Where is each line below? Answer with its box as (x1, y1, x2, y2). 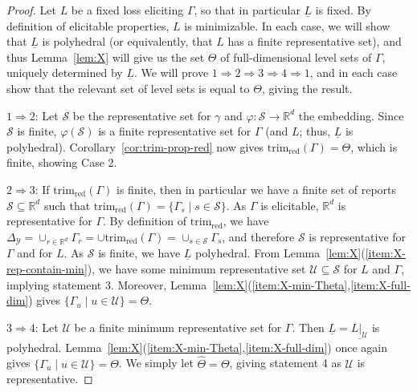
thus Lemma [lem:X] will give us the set (6, 48, 205, 65)
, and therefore (222, 228, 295, 244)
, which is (350, 138, 398, 155)
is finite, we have (98, 244, 181, 261)
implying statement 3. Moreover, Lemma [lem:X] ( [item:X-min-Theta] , (6, 276, 351, 293)
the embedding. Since (298, 107, 404, 123)
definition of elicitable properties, (6, 17, 170, 34)
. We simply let (118, 354, 194, 371)
